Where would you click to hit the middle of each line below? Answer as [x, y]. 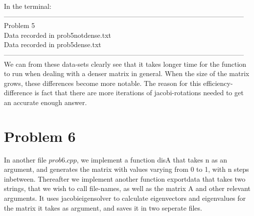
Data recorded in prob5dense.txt [53, 44]
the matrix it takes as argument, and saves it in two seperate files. [103, 207]
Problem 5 [20, 25]
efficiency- [218, 83]
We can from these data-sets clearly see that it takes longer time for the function [125, 64]
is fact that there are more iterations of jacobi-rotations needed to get [139, 93]
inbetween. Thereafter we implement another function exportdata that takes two [125, 178]
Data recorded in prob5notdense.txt [58, 35]
